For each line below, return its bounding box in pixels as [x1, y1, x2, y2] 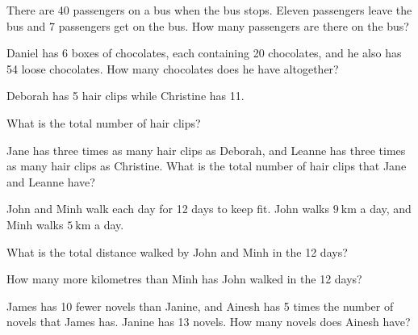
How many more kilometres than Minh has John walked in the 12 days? [6, 270, 362, 287]
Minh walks [6, 216, 64, 232]
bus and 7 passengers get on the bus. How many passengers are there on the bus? [6, 17, 409, 34]
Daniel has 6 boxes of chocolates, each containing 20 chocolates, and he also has [6, 44, 402, 61]
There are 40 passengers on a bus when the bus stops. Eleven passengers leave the [6, 2, 412, 18]
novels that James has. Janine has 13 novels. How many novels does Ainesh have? [6, 313, 411, 330]
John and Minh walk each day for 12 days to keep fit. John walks [6, 200, 329, 217]
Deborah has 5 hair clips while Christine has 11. [6, 87, 245, 104]
